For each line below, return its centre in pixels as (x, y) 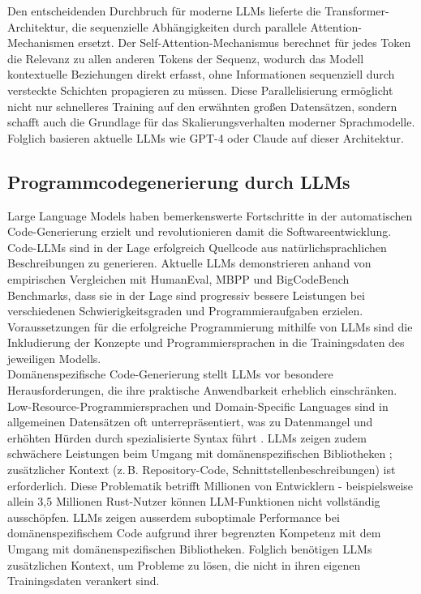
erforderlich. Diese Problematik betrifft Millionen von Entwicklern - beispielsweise (210, 485)
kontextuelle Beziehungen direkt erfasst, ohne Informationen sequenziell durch (201, 74)
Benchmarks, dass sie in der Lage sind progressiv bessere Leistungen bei (186, 295)
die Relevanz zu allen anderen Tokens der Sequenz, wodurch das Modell (186, 58)
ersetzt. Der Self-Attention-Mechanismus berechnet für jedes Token (245, 43)
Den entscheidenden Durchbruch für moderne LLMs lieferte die (164, 11)
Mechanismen (41, 43)
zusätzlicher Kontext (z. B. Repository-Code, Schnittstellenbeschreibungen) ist (202, 470)
